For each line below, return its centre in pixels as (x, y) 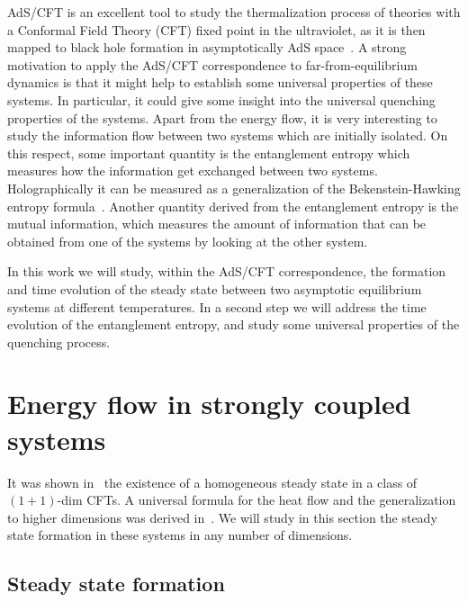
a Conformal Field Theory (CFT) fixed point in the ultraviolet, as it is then (216, 29)
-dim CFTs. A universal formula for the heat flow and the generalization (256, 500)
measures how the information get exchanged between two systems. (193, 171)
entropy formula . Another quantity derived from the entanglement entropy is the (233, 206)
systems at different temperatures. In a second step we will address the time (217, 306)
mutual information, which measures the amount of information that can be (217, 224)
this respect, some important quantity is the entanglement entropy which (209, 153)
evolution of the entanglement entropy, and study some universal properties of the (234, 324)
